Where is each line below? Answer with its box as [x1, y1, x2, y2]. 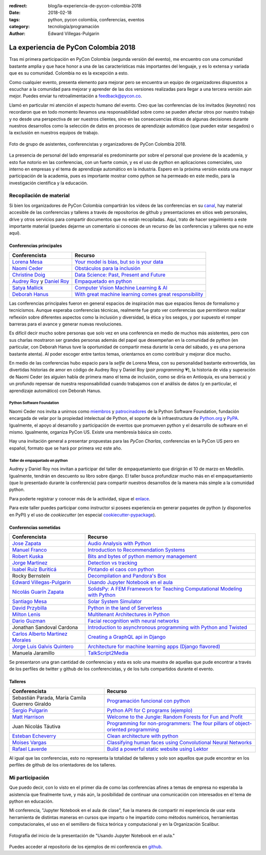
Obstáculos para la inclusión [74, 265, 140, 272]
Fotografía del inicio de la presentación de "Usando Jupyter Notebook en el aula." [9, 832, 175, 838]
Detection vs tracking [88, 559, 137, 566]
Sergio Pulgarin [12, 707, 48, 714]
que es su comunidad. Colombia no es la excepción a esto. [9, 70, 129, 76]
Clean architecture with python [106, 733, 179, 739]
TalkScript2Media [88, 650, 129, 656]
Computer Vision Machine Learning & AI [74, 284, 167, 291]
